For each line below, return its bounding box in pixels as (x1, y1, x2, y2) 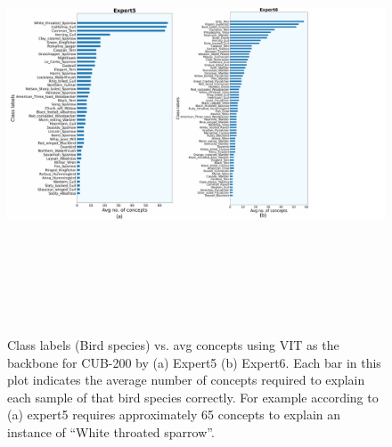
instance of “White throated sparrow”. (7, 422, 215, 441)
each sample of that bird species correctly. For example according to (7, 387, 379, 406)
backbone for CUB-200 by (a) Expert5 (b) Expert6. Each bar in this (7, 353, 381, 371)
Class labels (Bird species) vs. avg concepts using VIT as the (7, 335, 339, 354)
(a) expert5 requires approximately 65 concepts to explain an (7, 405, 341, 424)
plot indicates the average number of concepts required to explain (7, 370, 365, 389)
